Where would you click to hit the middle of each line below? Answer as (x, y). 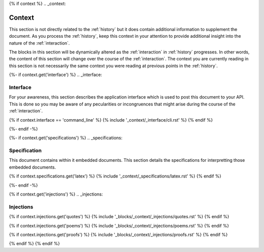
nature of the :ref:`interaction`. (40, 43)
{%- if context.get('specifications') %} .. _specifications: (66, 138)
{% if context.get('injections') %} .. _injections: (56, 194)
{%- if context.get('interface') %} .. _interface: (55, 75)
